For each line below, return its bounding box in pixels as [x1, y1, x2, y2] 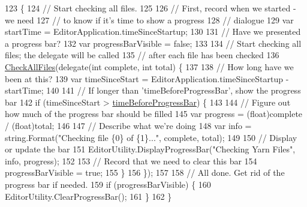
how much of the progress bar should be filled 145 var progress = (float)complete [5, 107, 303, 120]
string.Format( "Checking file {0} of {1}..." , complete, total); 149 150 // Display [5, 131, 297, 143]
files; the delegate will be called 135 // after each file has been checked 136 [5, 49, 279, 61]
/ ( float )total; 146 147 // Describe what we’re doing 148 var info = [5, 119, 252, 131]
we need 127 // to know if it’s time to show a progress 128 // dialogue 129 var [5, 13, 294, 26]
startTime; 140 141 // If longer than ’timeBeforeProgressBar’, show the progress [5, 84, 301, 97]
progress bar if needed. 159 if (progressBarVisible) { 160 [5, 178, 211, 190]
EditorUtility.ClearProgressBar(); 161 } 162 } [5, 190, 172, 202]
